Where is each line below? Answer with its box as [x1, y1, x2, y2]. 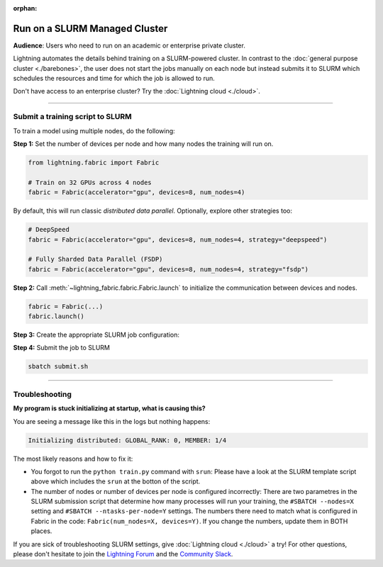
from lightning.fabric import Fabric [28, 158, 160, 167]
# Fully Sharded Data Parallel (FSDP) [28, 255, 163, 264]
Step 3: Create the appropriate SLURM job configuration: [13, 330, 180, 339]
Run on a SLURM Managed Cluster [13, 22, 168, 35]
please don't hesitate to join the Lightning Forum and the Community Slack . [13, 550, 233, 558]
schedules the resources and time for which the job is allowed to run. [13, 74, 216, 83]
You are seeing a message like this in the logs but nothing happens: [13, 417, 211, 425]
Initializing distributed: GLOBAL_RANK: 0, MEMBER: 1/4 [28, 436, 227, 444]
